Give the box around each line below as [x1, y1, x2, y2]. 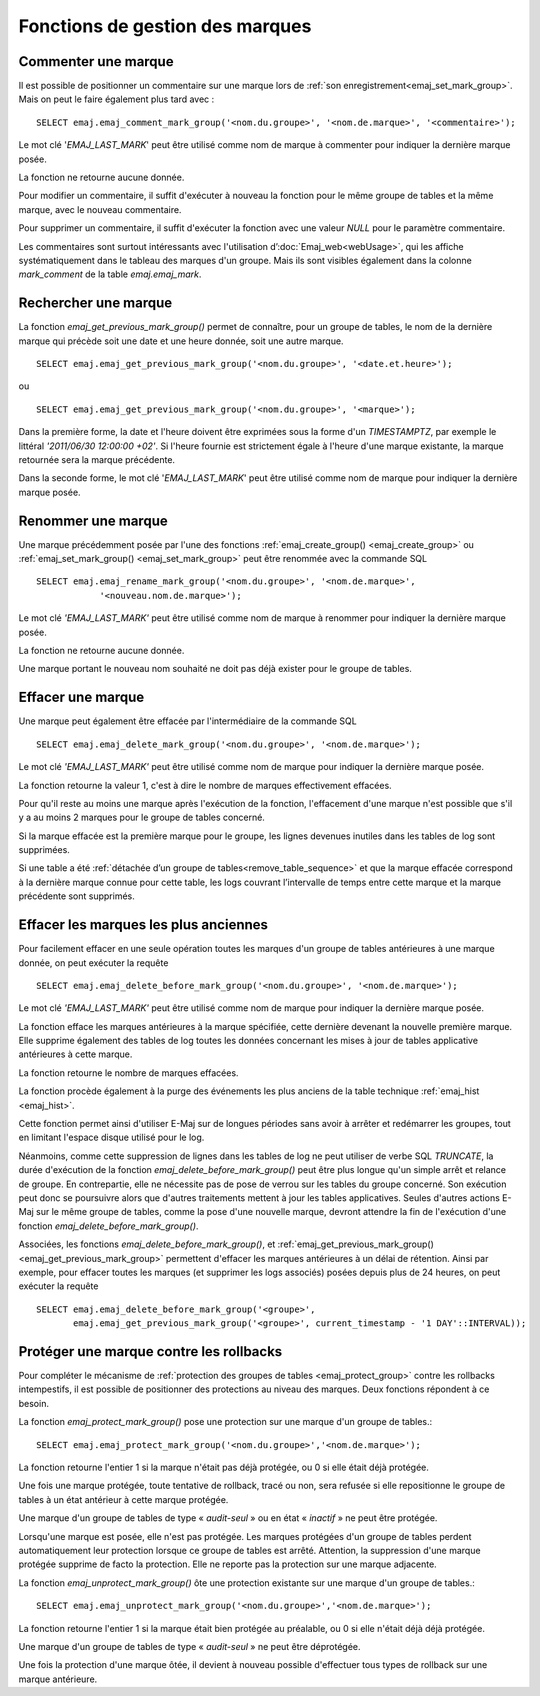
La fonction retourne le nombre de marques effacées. [18, 1066, 239, 1079]
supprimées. [18, 844, 70, 856]
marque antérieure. [18, 1673, 98, 1685]
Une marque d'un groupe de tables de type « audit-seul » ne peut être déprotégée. [18, 1640, 361, 1652]
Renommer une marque [18, 512, 169, 529]
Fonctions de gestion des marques [18, 15, 312, 37]
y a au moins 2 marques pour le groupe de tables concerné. [18, 811, 265, 824]
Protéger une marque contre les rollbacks [18, 1343, 283, 1360]
